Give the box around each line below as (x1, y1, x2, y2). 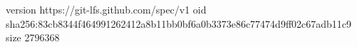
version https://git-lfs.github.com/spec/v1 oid (6, 2, 207, 16)
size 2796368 (6, 30, 60, 45)
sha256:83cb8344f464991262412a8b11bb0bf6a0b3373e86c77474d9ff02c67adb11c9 (6, 16, 352, 31)
